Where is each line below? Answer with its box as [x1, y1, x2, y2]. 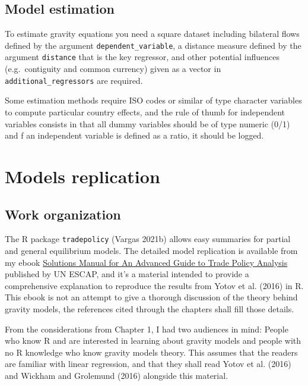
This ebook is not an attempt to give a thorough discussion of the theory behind [5, 291, 298, 303]
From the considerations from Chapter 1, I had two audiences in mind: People [5, 322, 288, 335]
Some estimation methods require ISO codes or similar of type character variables [5, 94, 302, 106]
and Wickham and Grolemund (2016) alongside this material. [5, 369, 228, 381]
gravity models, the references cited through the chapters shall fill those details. [5, 302, 294, 315]
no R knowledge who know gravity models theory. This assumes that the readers [5, 346, 298, 358]
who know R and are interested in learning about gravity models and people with [5, 334, 301, 347]
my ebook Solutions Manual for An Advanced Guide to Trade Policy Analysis [5, 256, 288, 268]
